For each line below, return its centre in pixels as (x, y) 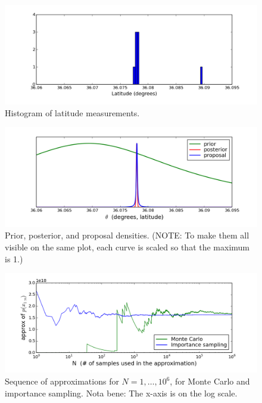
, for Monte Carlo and (210, 381)
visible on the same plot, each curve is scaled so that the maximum (127, 247)
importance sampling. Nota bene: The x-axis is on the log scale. (121, 393)
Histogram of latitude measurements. (72, 112)
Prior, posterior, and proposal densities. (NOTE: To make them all (127, 235)
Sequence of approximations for (62, 381)
